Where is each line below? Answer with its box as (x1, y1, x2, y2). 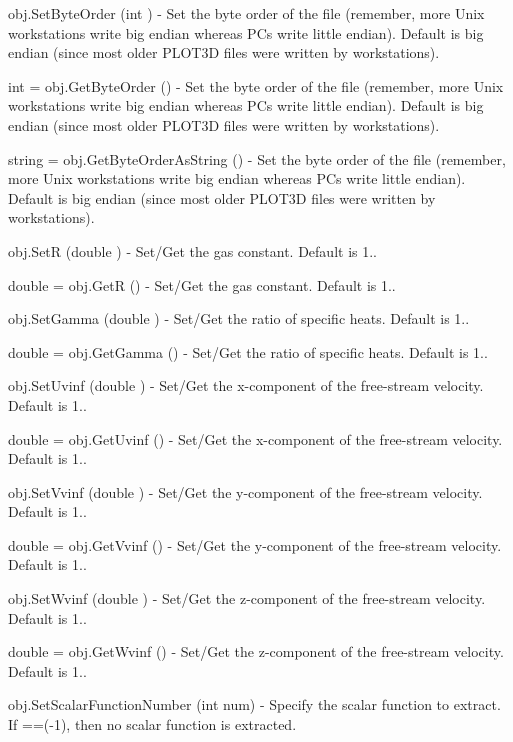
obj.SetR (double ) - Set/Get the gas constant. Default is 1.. (8, 240, 378, 261)
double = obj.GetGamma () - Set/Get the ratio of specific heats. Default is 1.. (8, 341, 488, 362)
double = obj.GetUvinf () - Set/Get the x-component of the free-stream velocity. (8, 428, 503, 449)
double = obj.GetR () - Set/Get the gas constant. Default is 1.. (8, 274, 396, 295)
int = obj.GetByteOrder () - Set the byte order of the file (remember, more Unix (8, 75, 504, 96)
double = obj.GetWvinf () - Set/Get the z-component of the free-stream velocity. (8, 641, 504, 662)
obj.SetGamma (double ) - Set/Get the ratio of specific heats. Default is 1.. (8, 308, 470, 329)
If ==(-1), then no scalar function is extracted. (8, 714, 297, 735)
